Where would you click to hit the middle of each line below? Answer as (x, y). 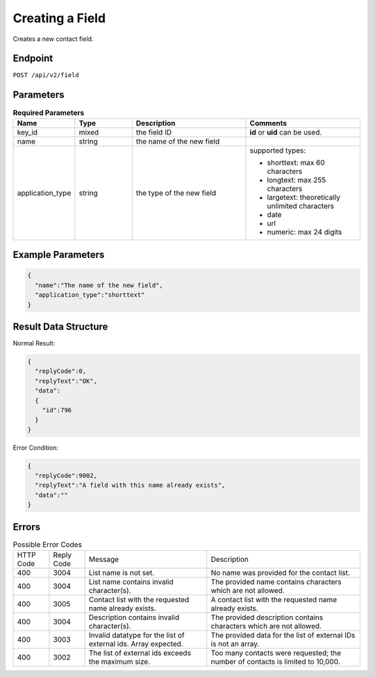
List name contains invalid (131, 582)
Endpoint (33, 59)
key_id (27, 132)
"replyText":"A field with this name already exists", (130, 485)
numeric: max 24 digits (305, 232)
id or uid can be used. (286, 132)
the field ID (154, 132)
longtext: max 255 (297, 180)
